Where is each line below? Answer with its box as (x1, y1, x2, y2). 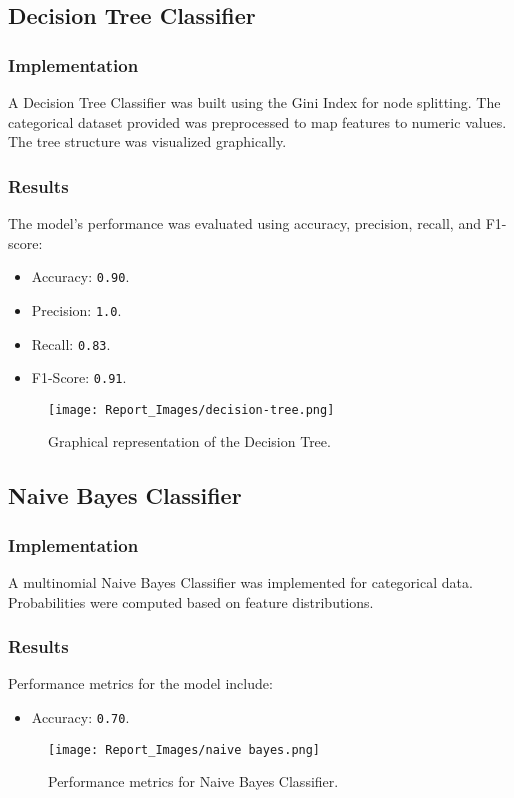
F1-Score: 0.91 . (31, 367, 127, 388)
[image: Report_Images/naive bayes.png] (48, 742, 321, 757)
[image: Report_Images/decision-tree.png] (48, 402, 335, 417)
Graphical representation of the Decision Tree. (48, 431, 331, 452)
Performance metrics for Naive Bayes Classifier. (48, 771, 339, 792)
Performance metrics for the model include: (8, 673, 273, 694)
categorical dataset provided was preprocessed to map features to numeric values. (8, 111, 507, 132)
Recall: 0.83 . (31, 333, 111, 354)
